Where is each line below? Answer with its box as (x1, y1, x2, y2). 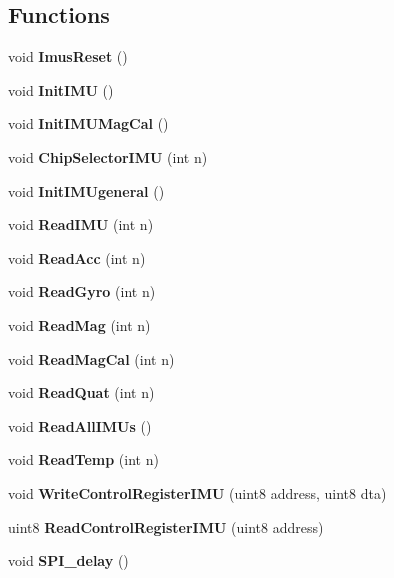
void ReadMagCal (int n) (8, 348, 175, 369)
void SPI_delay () (8, 550, 129, 571)
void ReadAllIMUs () (8, 415, 152, 436)
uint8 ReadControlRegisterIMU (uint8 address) (8, 516, 324, 537)
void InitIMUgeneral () (8, 180, 165, 201)
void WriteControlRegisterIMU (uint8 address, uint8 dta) (8, 482, 387, 503)
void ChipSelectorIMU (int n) (8, 146, 208, 167)
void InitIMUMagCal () (8, 113, 169, 134)
